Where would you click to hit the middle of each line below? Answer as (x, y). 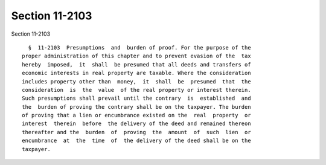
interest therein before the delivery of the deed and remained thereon (136, 124)
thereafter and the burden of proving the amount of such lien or (136, 132)
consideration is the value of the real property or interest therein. (136, 90)
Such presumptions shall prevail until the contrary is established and (136, 99)
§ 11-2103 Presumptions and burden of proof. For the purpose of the (139, 47)
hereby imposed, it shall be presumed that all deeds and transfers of (136, 64)
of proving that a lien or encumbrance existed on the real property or (136, 115)
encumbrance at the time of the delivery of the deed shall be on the (136, 141)
